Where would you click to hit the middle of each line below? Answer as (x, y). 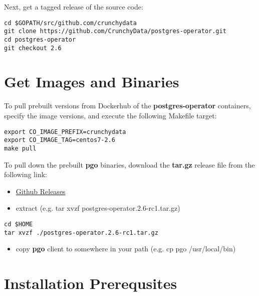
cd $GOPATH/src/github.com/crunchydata (70, 23)
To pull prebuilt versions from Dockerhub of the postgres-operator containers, (127, 106)
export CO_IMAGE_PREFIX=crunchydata (65, 132)
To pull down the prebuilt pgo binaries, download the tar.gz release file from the (129, 164)
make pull (20, 148)
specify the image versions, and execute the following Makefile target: (110, 115)
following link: (26, 174)
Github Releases (41, 191)
